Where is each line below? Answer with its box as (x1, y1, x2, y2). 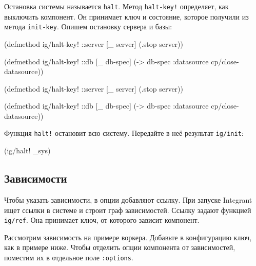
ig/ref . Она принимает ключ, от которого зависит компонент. (4, 215, 200, 225)
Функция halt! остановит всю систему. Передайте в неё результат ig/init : (4, 128, 244, 138)
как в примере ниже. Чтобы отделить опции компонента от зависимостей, (4, 242, 235, 253)
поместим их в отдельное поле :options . (4, 252, 133, 262)
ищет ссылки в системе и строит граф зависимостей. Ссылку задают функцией (4, 204, 251, 215)
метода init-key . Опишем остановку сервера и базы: (4, 21, 172, 32)
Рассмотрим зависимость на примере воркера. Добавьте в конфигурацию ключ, (4, 232, 252, 242)
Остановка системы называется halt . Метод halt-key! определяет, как (4, 1, 229, 11)
